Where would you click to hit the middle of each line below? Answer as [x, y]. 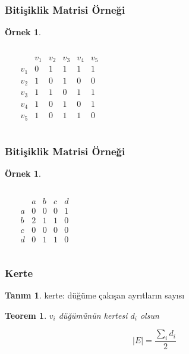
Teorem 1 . [26, 315]
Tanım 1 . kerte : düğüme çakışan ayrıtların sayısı [95, 295]
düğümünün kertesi [93, 315]
